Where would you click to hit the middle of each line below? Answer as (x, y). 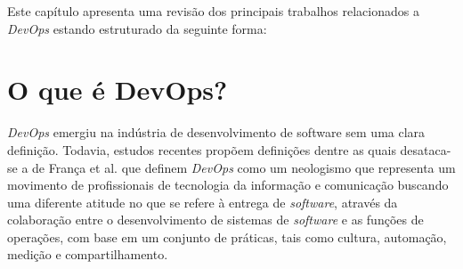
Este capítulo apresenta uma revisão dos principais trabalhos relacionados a (213, 11)
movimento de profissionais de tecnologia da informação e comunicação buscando (228, 185)
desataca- (426, 149)
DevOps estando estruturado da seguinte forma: (137, 28)
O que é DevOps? (118, 90)
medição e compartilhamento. (88, 254)
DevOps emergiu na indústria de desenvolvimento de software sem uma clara (216, 132)
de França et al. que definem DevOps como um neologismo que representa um (244, 167)
